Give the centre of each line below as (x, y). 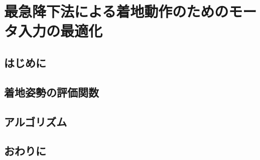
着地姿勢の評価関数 (51, 92)
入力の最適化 (60, 31)
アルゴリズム (36, 121)
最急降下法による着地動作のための (116, 11)
